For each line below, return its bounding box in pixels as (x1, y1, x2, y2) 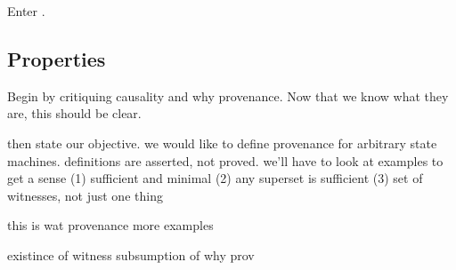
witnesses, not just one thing (7, 186, 163, 204)
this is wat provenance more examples (7, 216, 214, 234)
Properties (7, 44, 106, 72)
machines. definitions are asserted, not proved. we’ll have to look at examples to (7, 151, 444, 170)
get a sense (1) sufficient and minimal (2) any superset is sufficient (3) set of (7, 169, 423, 187)
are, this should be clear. (7, 104, 142, 123)
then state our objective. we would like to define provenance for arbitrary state (7, 133, 437, 152)
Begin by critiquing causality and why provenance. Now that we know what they (7, 86, 449, 105)
